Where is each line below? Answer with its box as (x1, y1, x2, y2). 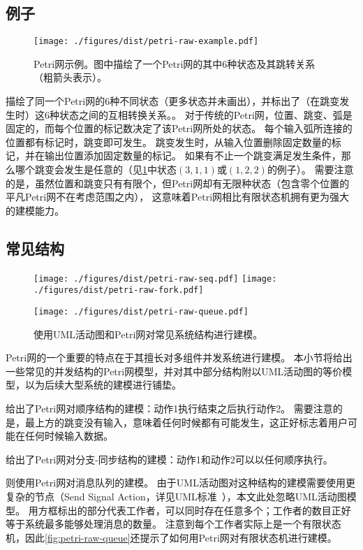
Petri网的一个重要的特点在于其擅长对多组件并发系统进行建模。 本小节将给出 (6, 350, 353, 365)
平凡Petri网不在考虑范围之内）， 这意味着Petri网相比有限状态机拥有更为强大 (6, 189, 350, 204)
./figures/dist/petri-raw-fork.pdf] (34, 285, 204, 296)
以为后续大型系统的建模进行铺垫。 (24, 377, 181, 392)
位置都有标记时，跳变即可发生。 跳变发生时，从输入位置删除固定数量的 (6, 134, 332, 149)
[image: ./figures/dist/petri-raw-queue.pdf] (34, 306, 249, 317)
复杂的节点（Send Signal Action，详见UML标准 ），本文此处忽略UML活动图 (6, 489, 347, 503)
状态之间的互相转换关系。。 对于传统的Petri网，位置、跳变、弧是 (59, 107, 353, 122)
